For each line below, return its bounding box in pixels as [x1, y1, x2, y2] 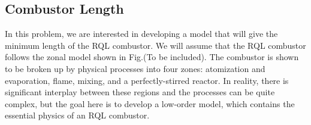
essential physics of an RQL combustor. [5, 109, 150, 121]
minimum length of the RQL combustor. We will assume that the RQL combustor [5, 39, 306, 51]
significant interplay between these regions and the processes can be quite [5, 86, 275, 98]
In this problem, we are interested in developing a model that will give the [5, 27, 278, 40]
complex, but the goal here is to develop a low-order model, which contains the [5, 97, 295, 110]
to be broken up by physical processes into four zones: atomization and [5, 62, 265, 74]
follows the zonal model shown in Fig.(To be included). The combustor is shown [5, 51, 299, 63]
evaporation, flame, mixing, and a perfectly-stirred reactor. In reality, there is [5, 74, 289, 86]
